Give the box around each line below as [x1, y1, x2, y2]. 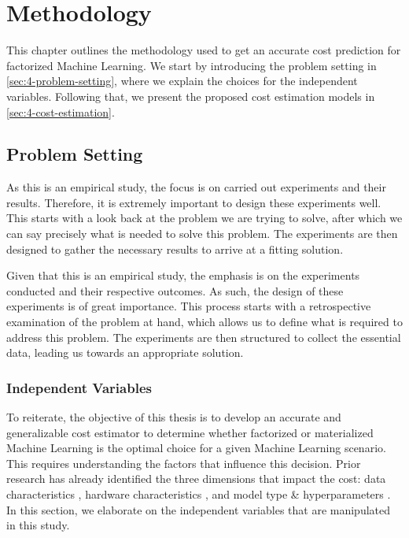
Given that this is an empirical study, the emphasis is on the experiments [6, 267, 360, 284]
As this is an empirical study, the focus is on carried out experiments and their [6, 179, 386, 195]
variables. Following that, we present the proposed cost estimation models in [6, 87, 375, 104]
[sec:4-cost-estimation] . [6, 103, 115, 120]
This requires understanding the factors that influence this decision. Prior [6, 455, 361, 471]
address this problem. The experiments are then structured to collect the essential [6, 328, 401, 345]
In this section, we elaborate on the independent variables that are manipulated [6, 501, 391, 518]
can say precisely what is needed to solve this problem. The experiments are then [6, 225, 398, 242]
